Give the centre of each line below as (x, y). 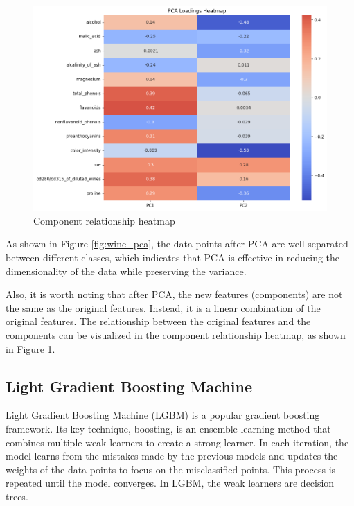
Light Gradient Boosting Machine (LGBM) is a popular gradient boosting (163, 415)
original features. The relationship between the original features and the (158, 321)
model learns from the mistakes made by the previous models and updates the (172, 456)
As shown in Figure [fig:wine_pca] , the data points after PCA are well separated (177, 244)
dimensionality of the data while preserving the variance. (126, 271)
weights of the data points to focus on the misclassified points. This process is (171, 469)
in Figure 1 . (30, 348)
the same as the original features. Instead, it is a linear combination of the (163, 307)
